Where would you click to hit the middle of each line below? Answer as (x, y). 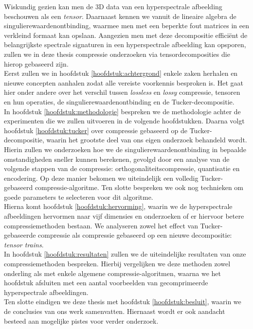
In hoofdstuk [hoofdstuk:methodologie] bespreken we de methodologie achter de (122, 111)
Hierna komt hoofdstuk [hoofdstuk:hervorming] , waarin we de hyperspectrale (118, 206)
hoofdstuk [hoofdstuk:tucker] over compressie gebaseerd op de (96, 130)
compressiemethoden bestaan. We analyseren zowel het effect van (101, 225)
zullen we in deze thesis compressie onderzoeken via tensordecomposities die (117, 54)
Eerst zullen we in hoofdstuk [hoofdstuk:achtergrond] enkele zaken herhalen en (121, 73)
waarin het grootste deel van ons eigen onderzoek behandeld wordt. (147, 140)
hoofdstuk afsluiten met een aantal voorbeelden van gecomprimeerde (106, 283)
